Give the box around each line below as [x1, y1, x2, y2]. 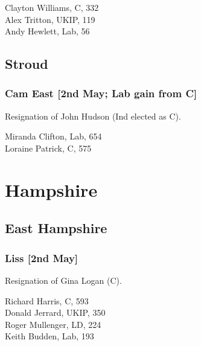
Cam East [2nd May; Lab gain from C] [5, 86, 197, 101]
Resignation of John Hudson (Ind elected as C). [5, 109, 181, 122]
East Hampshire [5, 219, 107, 237]
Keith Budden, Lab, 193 [5, 330, 94, 342]
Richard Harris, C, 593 [5, 294, 89, 307]
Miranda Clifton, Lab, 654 [5, 130, 102, 143]
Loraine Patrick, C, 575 [5, 141, 92, 154]
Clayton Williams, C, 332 [5, 1, 99, 13]
